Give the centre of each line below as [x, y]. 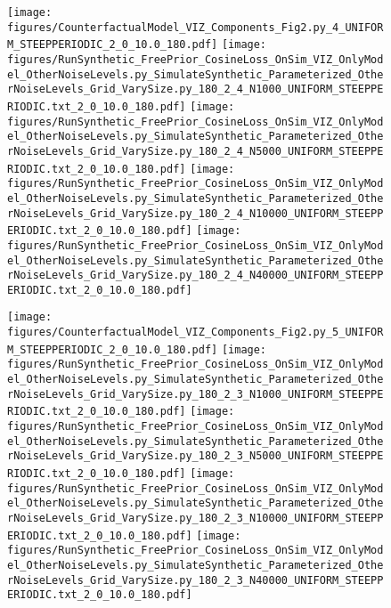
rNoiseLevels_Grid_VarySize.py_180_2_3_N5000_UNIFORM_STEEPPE [195, 456]
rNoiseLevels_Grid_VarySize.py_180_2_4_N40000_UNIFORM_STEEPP [195, 276]
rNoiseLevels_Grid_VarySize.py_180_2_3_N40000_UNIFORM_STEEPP [195, 580]
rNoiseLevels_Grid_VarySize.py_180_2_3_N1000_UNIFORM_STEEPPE [195, 394]
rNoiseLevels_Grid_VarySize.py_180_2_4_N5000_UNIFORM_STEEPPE [195, 151]
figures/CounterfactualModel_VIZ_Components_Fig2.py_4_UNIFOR [195, 27]
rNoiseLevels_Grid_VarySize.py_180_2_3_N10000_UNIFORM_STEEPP [195, 518]
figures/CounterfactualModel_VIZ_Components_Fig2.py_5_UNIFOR [195, 332]
